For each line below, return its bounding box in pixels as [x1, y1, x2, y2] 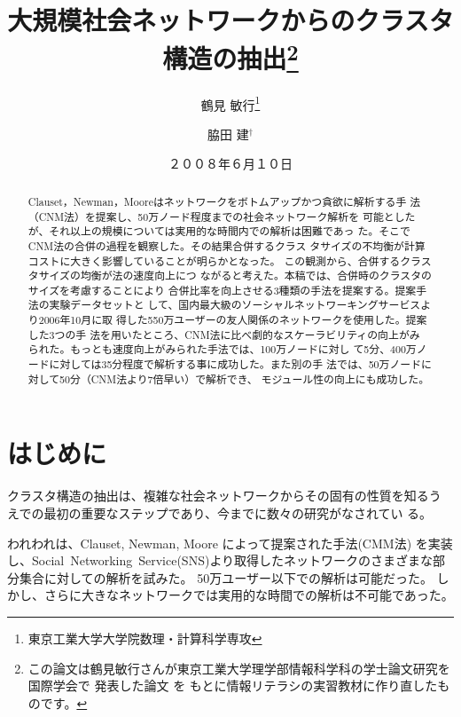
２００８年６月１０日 [168, 154, 293, 173]
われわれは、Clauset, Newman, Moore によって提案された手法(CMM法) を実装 [7, 533, 453, 552]
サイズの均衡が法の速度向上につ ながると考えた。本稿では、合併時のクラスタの [38, 268, 433, 283]
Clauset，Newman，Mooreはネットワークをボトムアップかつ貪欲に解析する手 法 [27, 193, 421, 209]
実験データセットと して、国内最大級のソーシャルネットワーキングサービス [49, 297, 421, 312]
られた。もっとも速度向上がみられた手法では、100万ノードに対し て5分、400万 [27, 342, 417, 357]
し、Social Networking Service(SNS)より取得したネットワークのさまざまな [7, 551, 434, 570]
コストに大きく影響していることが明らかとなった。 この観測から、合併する [27, 253, 401, 268]
